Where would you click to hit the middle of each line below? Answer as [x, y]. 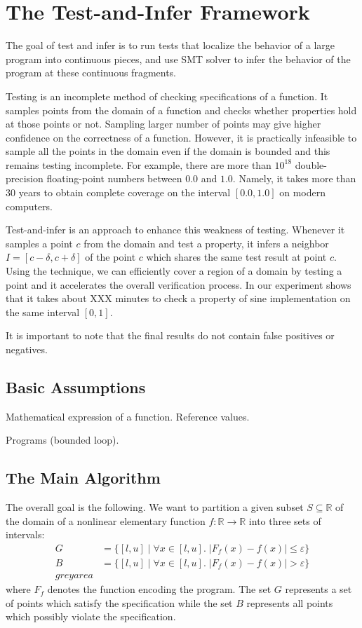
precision [25, 178]
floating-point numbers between [114, 178]
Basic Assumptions [76, 387]
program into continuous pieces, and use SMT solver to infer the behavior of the [178, 59]
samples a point [39, 243]
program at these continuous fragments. [91, 73]
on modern [303, 192]
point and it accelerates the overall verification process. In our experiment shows [179, 284]
